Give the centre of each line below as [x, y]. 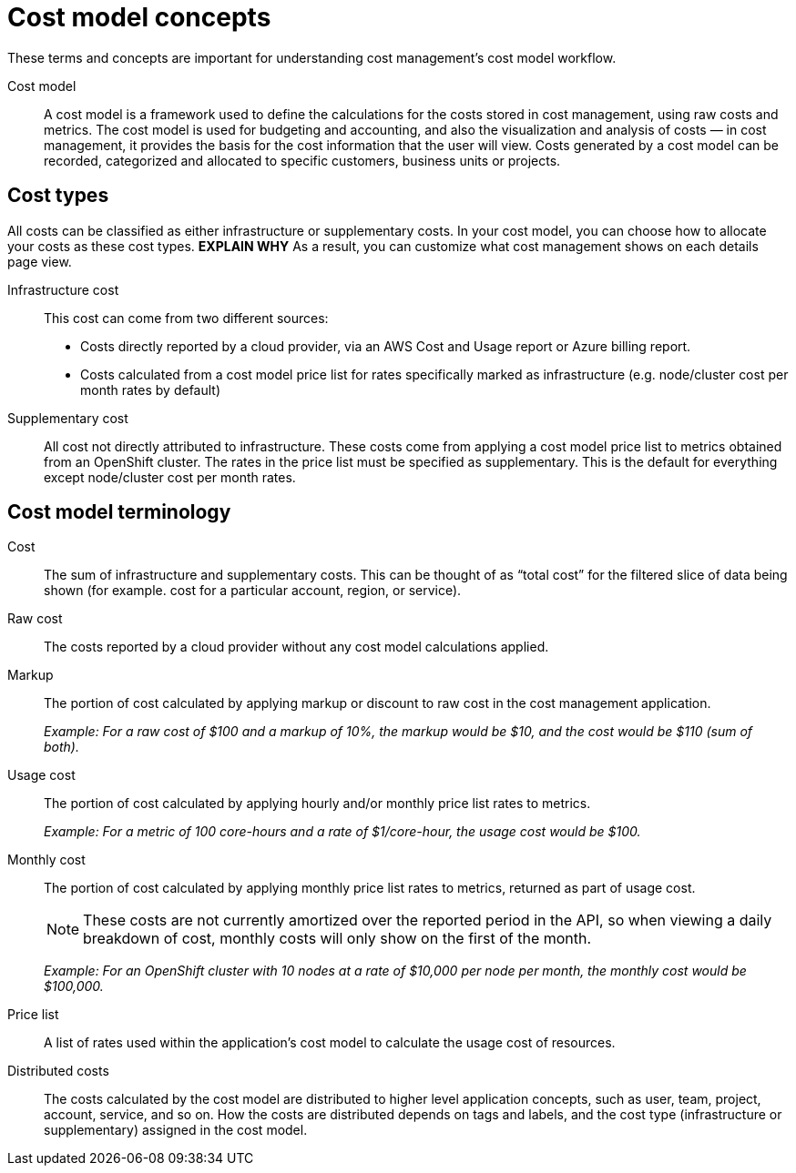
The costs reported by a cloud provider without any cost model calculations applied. [296, 647]
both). [61, 747]
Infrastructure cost [63, 289]
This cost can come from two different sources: [186, 318]
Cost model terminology [119, 512]
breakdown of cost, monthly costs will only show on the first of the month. [337, 939]
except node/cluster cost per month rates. [170, 477]
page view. [40, 261]
